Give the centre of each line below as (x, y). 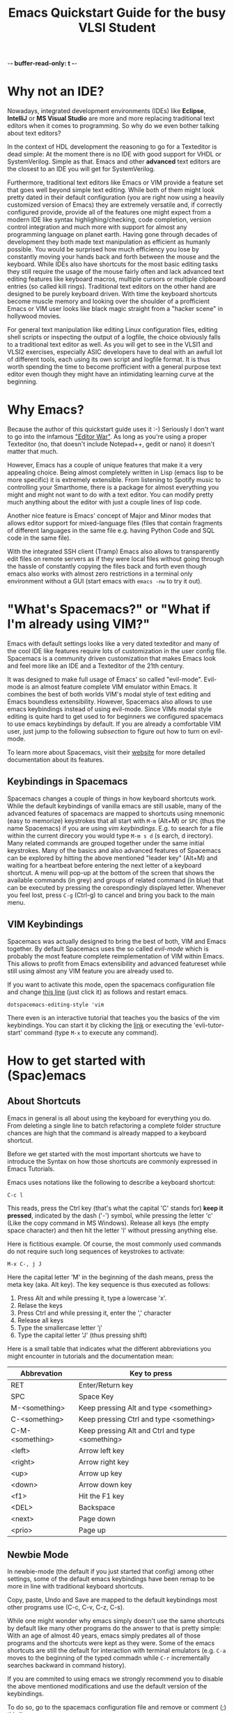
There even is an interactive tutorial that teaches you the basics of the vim (114, 1017)
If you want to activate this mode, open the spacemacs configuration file (111, 984)
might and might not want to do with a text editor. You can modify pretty (110, 495)
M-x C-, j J (24, 1264)
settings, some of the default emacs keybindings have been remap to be (111, 1579)
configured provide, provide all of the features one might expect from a (109, 212)
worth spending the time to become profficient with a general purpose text (114, 367)
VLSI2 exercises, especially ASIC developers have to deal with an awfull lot (115, 352)
